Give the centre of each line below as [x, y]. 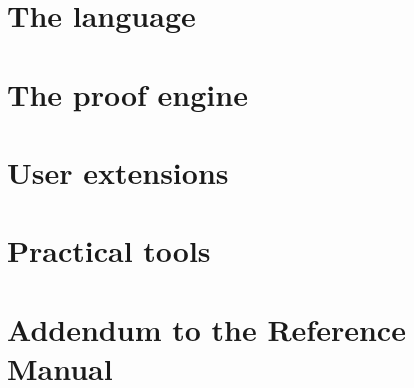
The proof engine [127, 93]
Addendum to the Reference [206, 328]
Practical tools [109, 250]
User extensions [118, 171]
